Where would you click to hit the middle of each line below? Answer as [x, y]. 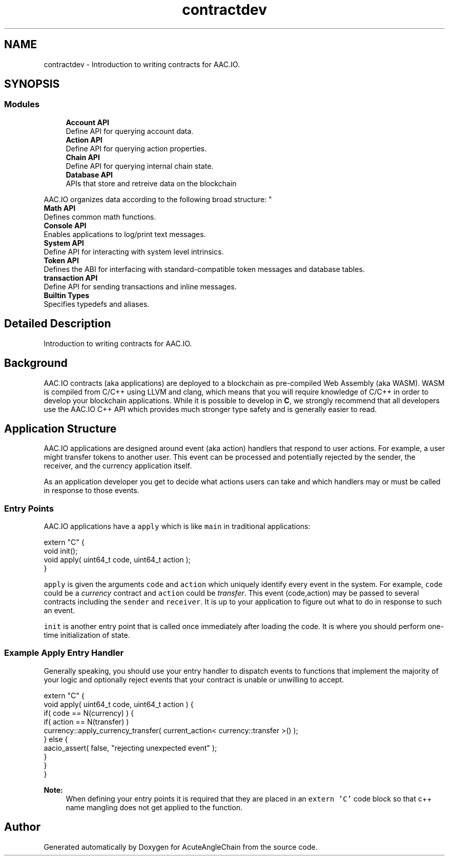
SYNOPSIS [32, 84]
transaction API [71, 278]
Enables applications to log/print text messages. [125, 234]
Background [36, 363]
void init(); [61, 551]
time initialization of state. [87, 635]
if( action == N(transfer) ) [86, 721]
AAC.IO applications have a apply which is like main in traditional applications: [177, 526]
